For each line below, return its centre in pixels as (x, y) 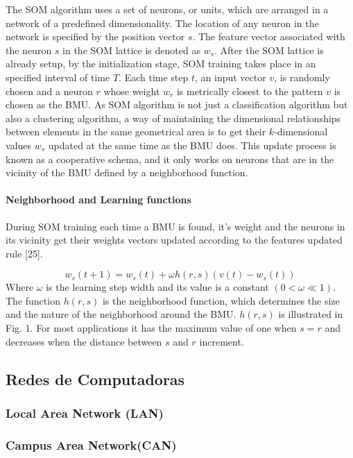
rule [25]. (24, 253)
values (19, 145)
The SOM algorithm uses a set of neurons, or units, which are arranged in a (167, 9)
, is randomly (302, 77)
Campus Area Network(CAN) (91, 444)
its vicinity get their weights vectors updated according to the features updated (174, 240)
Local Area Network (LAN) (85, 413)
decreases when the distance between (84, 341)
